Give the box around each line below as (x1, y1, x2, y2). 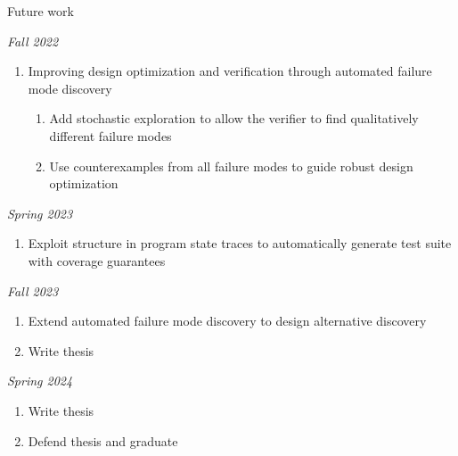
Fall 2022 (7, 31, 59, 50)
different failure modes (49, 126, 172, 145)
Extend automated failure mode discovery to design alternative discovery (28, 311, 427, 330)
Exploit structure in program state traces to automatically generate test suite (28, 234, 452, 253)
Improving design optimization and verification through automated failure (28, 62, 432, 80)
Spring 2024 (7, 371, 73, 390)
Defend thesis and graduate (28, 431, 178, 450)
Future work (7, 2, 74, 20)
